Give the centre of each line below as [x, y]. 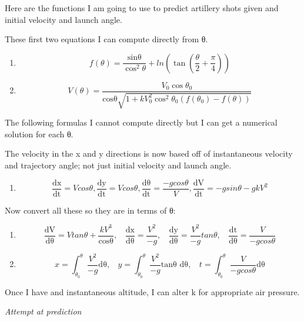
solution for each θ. [39, 134]
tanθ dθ [175, 265]
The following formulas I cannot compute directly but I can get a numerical [141, 122]
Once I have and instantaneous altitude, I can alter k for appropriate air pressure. [152, 291]
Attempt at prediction [43, 311]
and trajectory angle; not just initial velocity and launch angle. [118, 165]
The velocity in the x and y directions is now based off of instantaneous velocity [149, 153]
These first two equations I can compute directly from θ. [106, 39]
